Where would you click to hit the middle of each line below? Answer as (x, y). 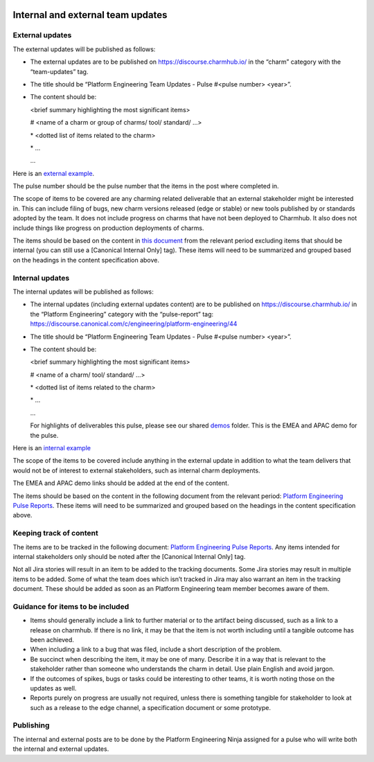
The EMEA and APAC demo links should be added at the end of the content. (121, 483)
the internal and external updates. (61, 749)
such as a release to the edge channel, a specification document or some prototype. (151, 707)
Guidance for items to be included (71, 606)
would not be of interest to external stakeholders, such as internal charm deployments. (136, 470)
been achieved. (52, 639)
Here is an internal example (52, 448)
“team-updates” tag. (59, 71)
